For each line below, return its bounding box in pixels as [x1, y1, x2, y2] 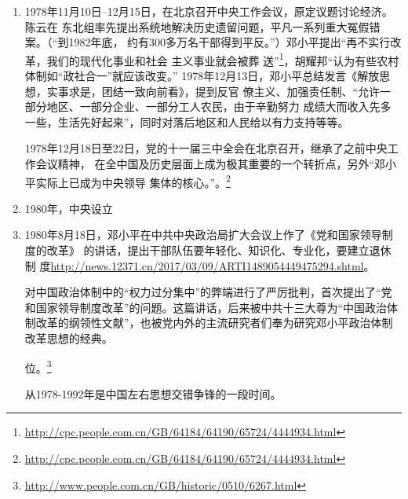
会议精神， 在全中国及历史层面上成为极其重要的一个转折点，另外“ [35, 156, 375, 171]
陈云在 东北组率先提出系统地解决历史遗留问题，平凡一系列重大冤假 [24, 18, 370, 35]
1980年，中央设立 [24, 200, 113, 216]
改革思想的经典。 [24, 330, 113, 346]
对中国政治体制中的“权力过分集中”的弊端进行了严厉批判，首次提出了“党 [24, 284, 392, 300]
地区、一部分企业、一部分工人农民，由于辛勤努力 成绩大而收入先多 [46, 98, 392, 115]
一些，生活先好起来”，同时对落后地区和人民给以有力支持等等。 [24, 113, 349, 130]
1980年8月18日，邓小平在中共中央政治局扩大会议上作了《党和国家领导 [24, 226, 382, 243]
